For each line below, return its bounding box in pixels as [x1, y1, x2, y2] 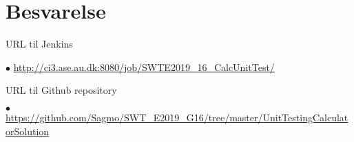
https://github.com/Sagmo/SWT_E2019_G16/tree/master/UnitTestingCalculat [6, 110, 348, 124]
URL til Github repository [6, 83, 117, 97]
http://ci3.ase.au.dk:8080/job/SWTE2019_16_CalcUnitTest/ [13, 59, 275, 74]
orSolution [6, 123, 50, 138]
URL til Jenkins [6, 37, 73, 51]
